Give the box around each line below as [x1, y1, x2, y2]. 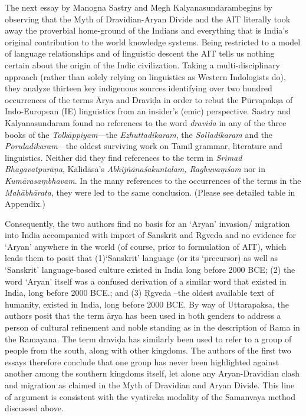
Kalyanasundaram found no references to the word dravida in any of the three [5, 116, 287, 128]
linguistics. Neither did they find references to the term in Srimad [5, 151, 242, 163]
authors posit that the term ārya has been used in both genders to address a [5, 309, 281, 322]
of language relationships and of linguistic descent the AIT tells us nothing [5, 47, 275, 60]
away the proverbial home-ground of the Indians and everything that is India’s [5, 24, 288, 37]
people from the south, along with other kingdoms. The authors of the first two [5, 344, 291, 356]
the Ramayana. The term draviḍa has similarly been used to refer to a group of [5, 332, 292, 345]
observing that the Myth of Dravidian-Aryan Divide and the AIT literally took [5, 12, 291, 25]
